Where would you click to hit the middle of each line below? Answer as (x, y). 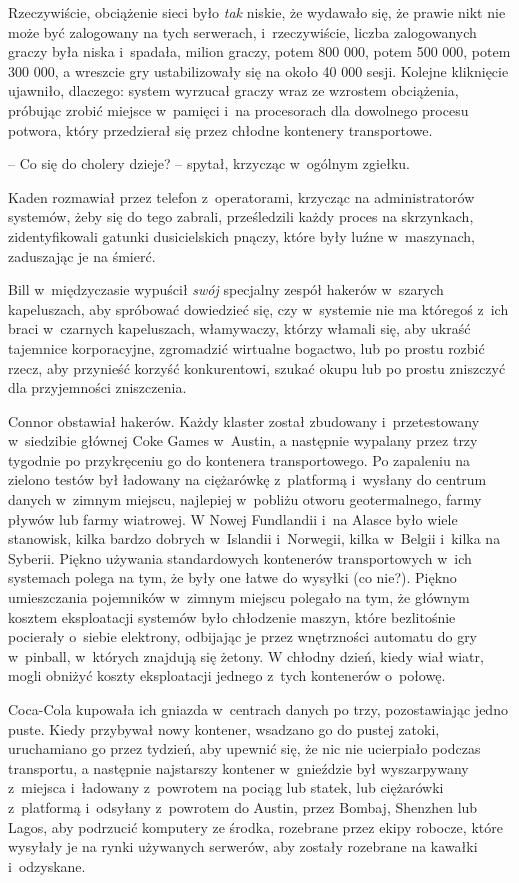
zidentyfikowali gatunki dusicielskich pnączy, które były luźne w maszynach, (241, 235)
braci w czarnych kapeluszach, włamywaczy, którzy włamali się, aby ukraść (239, 328)
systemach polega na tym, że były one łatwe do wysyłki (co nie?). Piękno (232, 577)
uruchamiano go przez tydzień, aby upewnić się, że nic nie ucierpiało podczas (244, 748)
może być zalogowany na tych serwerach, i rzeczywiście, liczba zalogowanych (242, 31)
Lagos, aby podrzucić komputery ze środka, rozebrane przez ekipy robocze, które (255, 826)
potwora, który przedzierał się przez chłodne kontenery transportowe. (220, 129)
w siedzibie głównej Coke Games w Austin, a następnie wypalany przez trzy (243, 440)
